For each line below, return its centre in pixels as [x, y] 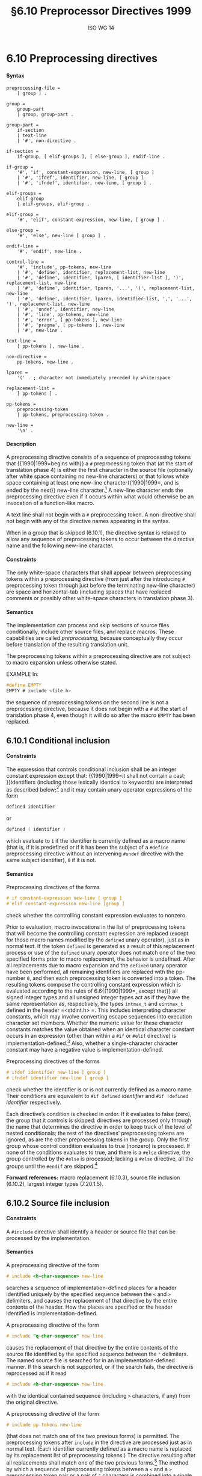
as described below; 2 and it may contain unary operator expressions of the [99, 789]
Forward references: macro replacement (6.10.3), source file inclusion [93, 1177]
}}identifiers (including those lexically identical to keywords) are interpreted [99, 782]
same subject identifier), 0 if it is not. [51, 860]
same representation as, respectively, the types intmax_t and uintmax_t [95, 1004]
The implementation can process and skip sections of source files [88, 625]
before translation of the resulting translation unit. [68, 645]
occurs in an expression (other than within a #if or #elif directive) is [91, 1036]
